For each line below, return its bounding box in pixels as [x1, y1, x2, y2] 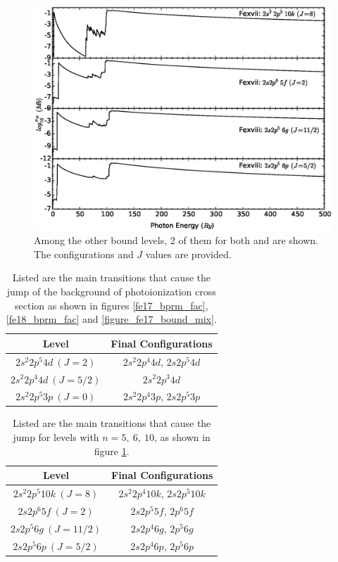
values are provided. [145, 246, 232, 261]
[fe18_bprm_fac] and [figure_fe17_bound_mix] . [6, 312, 217, 326]
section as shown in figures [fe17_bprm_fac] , [15, 298, 208, 312]
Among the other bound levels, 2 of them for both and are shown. [34, 233, 318, 248]
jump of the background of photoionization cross [6, 284, 216, 299]
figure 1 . [94, 443, 130, 458]
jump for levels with [13, 430, 99, 445]
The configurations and [34, 246, 134, 261]
